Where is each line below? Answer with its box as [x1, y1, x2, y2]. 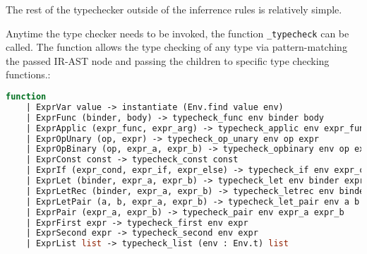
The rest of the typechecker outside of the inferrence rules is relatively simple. [6, 2, 342, 16]
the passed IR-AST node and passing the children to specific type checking [6, 53, 330, 68]
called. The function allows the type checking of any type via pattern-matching [6, 40, 347, 54]
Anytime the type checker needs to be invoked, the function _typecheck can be [6, 25, 349, 40]
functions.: [6, 67, 51, 82]
